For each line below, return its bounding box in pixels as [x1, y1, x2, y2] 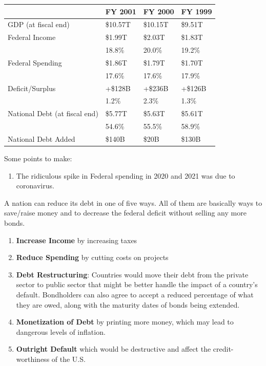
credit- [213, 343, 234, 354]
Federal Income [8, 32, 56, 42]
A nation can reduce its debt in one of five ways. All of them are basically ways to [4, 197, 262, 208]
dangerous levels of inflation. [16, 326, 106, 337]
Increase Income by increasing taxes [16, 234, 137, 245]
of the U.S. [51, 353, 86, 364]
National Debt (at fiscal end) [8, 108, 98, 119]
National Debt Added [8, 133, 75, 144]
